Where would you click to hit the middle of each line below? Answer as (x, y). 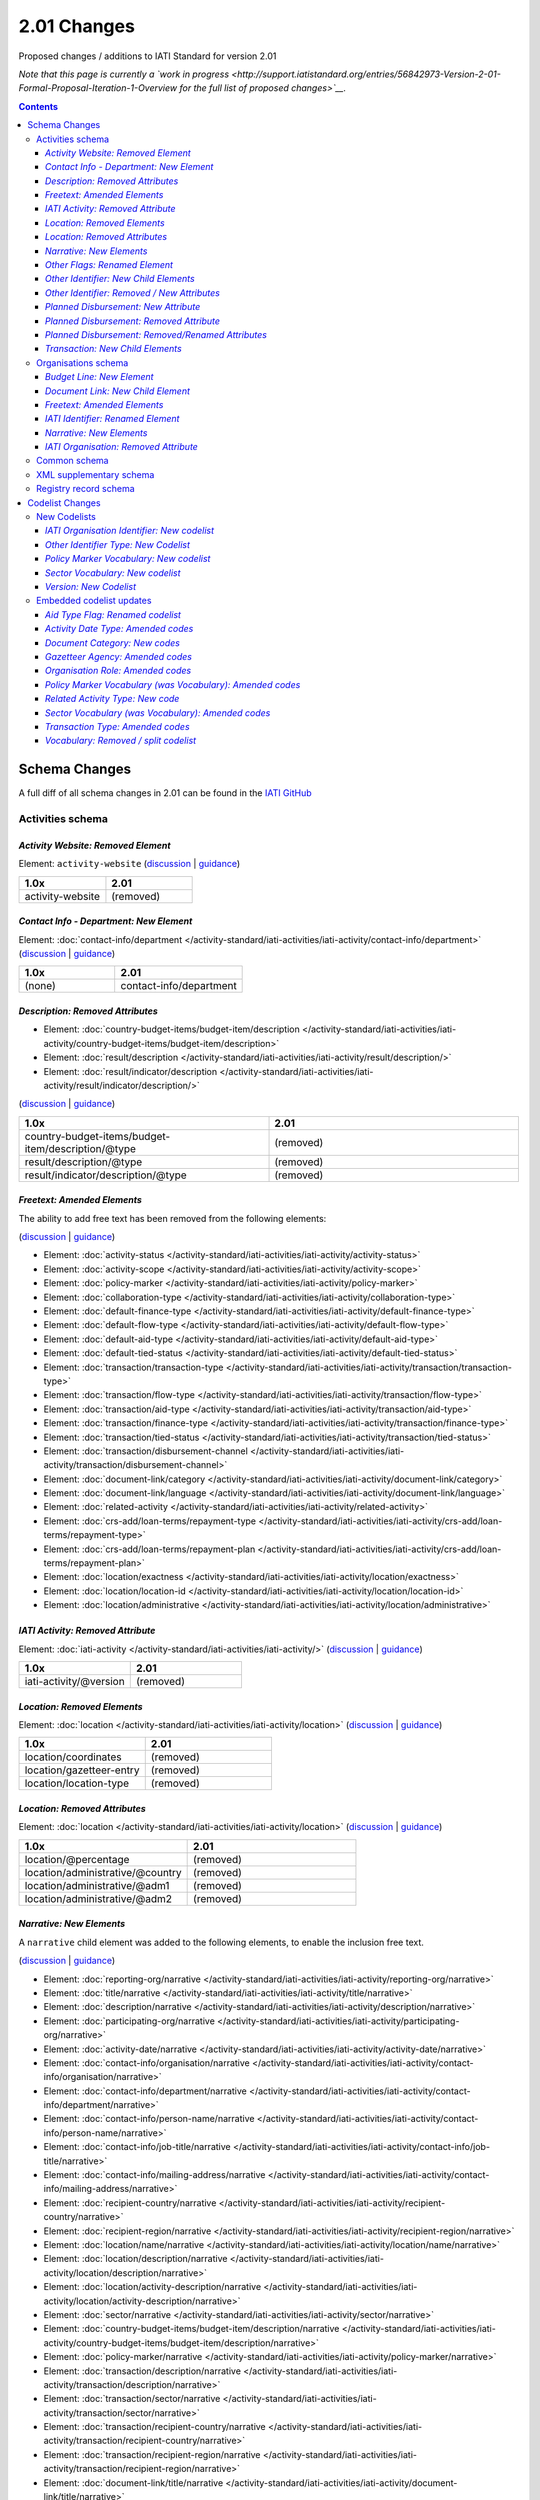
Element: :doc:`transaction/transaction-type (133, 1367)
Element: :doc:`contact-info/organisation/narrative (146, 2062)
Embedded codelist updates (94, 601)
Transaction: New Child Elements (113, 349)
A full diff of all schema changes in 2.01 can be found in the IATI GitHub (165, 793)
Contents (38, 106)
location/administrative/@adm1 (97, 1885)
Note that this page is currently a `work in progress (124, 74)
